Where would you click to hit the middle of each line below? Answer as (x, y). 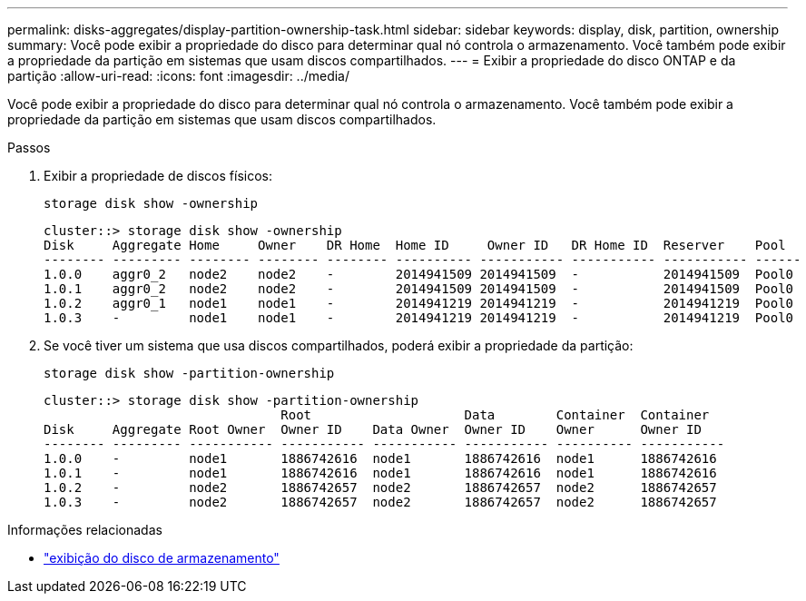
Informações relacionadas (85, 530)
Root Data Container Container (495, 415)
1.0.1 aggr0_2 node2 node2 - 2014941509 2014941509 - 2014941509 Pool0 (419, 289)
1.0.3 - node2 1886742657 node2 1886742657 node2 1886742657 (380, 502)
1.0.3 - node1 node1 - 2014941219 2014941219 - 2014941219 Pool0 (419, 318)
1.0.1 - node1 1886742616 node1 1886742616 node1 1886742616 (380, 473)
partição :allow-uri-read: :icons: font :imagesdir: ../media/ (179, 76)
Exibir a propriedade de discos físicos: (158, 176)
